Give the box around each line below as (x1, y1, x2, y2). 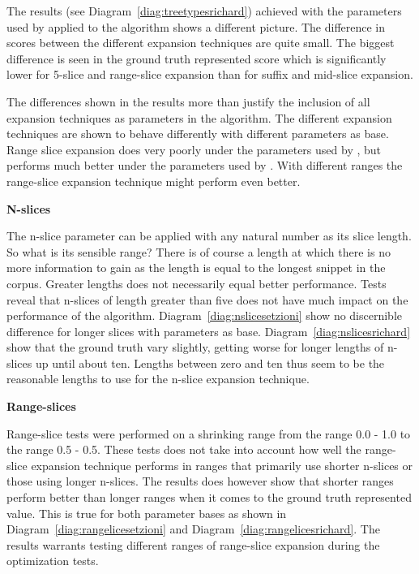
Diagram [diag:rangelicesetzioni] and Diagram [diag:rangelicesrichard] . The (6, 520, 380, 537)
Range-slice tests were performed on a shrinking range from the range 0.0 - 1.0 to (6, 425, 411, 442)
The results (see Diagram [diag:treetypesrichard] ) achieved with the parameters (6, 2, 402, 19)
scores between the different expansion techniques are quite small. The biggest (6, 34, 395, 51)
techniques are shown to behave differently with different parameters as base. (6, 125, 389, 142)
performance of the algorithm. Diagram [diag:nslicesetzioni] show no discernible (6, 307, 403, 324)
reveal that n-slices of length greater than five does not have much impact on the (6, 291, 408, 308)
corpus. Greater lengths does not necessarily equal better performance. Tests (6, 274, 387, 291)
